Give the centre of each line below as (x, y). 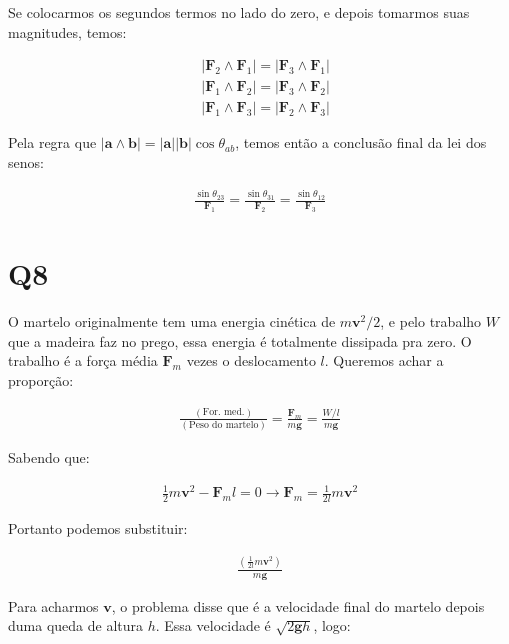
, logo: (332, 625)
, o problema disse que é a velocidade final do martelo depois (298, 605)
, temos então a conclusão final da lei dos (361, 142)
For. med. (223, 412)
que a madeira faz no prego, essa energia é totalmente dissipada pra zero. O (240, 340)
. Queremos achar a (384, 360)
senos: (26, 161)
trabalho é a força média (83, 360)
